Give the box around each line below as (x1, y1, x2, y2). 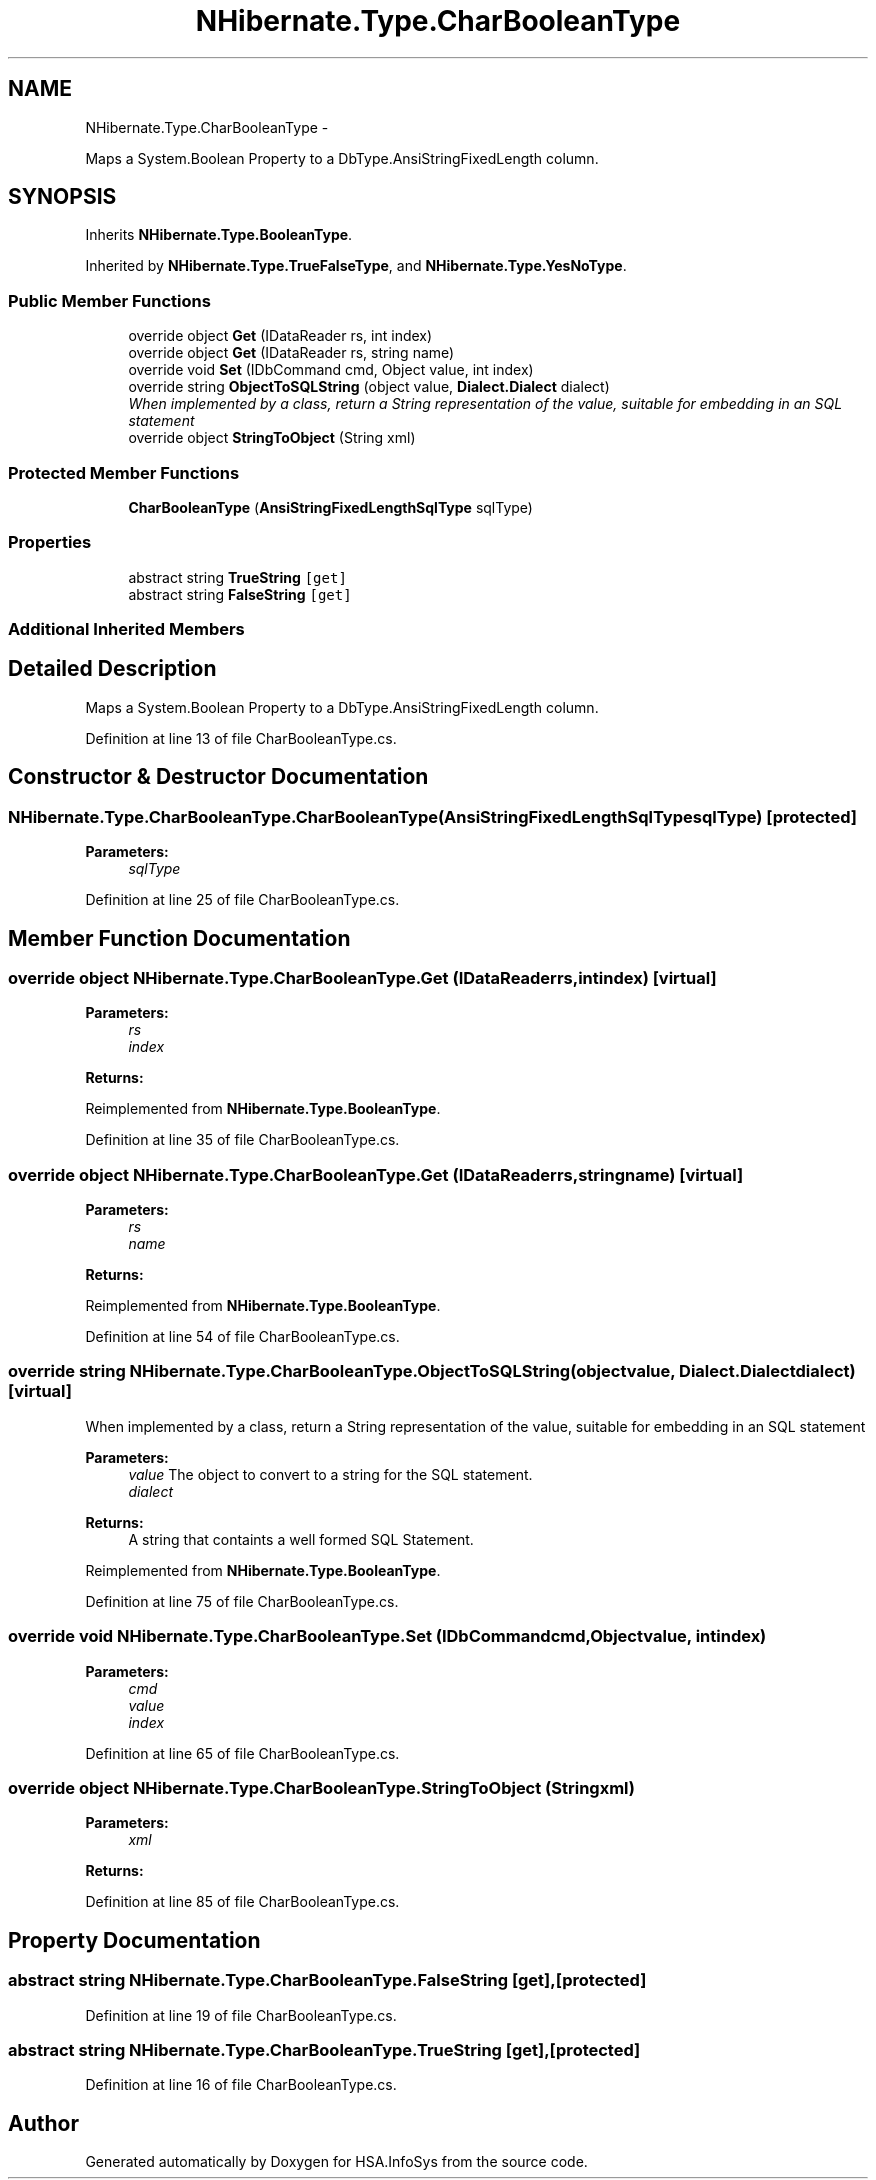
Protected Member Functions (8, 462, 240, 483)
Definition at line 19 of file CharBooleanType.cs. (85, 2006, 397, 2024)
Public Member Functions (8, 290, 211, 311)
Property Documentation (8, 1927, 261, 1953)
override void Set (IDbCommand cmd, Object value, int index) (128, 361, 534, 379)
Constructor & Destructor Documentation (8, 764, 429, 790)
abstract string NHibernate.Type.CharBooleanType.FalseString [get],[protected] (8, 1970, 647, 1991)
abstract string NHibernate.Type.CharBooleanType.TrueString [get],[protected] (8, 2039, 641, 2060)
